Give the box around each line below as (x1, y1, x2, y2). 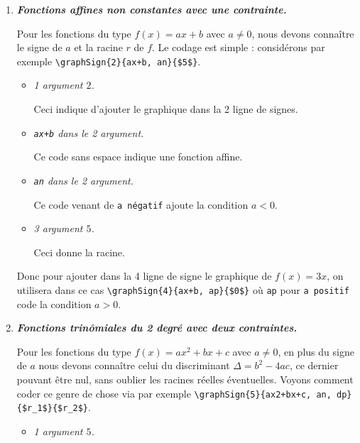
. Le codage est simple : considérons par (152, 40, 325, 55)
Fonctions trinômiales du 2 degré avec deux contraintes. (16, 320, 298, 335)
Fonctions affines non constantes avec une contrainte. (16, 2, 287, 16)
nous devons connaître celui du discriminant (38, 358, 230, 373)
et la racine (74, 40, 123, 55)
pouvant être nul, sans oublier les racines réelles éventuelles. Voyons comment (16, 372, 354, 386)
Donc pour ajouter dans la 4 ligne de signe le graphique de (16, 268, 272, 283)
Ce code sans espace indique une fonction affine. (33, 149, 243, 164)
